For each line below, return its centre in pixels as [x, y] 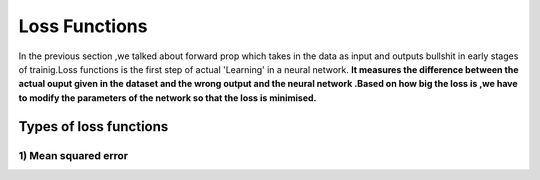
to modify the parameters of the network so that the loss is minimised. [167, 97]
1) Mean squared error [73, 155]
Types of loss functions [93, 126]
